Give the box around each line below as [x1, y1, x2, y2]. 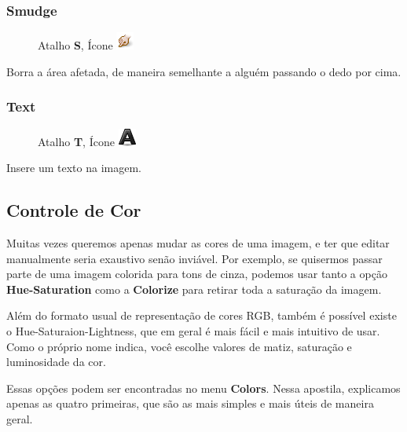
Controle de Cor [6, 198, 141, 222]
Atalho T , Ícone [38, 133, 115, 149]
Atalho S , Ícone [38, 37, 113, 53]
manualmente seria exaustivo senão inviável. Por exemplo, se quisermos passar [6, 250, 383, 266]
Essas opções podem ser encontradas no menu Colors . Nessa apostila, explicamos [6, 379, 401, 396]
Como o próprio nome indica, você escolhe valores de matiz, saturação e [6, 338, 352, 354]
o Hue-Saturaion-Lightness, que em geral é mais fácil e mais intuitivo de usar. [6, 322, 380, 339]
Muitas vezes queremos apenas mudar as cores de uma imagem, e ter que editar [6, 235, 390, 251]
